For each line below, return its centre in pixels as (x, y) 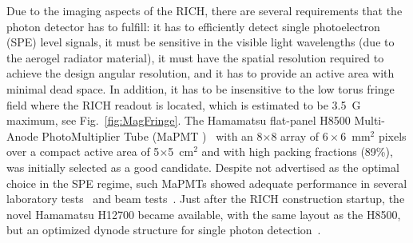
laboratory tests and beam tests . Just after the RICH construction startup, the (206, 199)
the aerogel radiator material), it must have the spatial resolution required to (195, 57)
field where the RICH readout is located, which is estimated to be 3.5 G (184, 104)
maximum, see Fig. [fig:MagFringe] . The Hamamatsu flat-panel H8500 (179, 120)
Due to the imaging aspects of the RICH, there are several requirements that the (205, 10)
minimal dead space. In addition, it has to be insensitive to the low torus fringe (201, 88)
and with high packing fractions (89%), (297, 151)
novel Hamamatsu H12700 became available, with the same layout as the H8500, (204, 214)
